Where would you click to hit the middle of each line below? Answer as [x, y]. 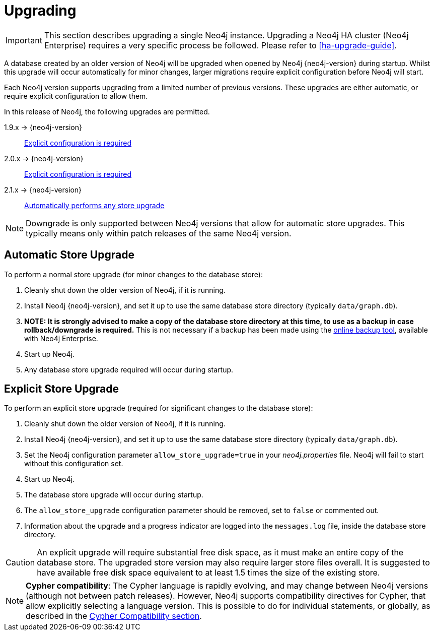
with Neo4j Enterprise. [61, 338]
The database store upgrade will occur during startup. [114, 495]
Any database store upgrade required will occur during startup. [129, 369]
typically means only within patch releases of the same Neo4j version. [159, 233]
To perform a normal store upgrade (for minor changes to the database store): [134, 274]
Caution [20, 563]
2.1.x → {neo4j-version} [43, 189]
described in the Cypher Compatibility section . [114, 616]
